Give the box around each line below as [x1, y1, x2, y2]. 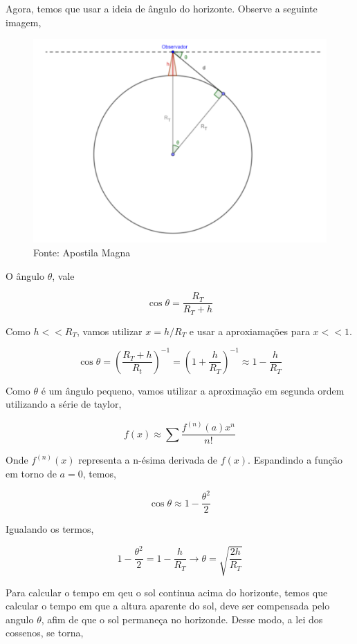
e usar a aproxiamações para [189, 323, 310, 338]
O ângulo [6, 268, 45, 283]
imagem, [6, 15, 42, 29]
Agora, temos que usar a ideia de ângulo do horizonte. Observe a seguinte [6, 1, 318, 15]
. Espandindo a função [248, 453, 342, 467]
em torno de [6, 466, 57, 481]
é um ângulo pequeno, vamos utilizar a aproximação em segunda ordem [41, 383, 345, 397]
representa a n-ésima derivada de [78, 453, 218, 467]
